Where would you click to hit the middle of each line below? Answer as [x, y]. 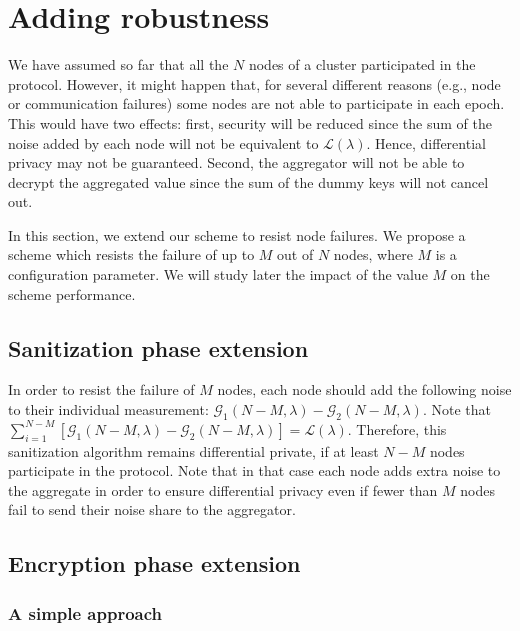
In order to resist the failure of [101, 389]
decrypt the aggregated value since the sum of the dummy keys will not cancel [248, 181]
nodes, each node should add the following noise [364, 389]
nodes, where [373, 254]
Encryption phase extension [154, 563]
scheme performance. [72, 293]
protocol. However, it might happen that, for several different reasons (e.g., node [254, 83]
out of [295, 254]
